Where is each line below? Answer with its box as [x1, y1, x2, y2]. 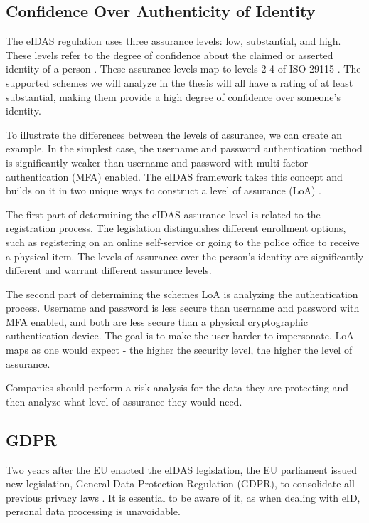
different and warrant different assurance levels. [6, 263, 212, 278]
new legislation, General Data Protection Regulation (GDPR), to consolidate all [6, 476, 355, 491]
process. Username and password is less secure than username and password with [6, 300, 360, 315]
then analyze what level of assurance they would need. [6, 393, 242, 408]
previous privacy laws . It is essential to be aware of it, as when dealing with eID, [6, 490, 360, 504]
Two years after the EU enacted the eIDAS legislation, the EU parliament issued [6, 462, 358, 477]
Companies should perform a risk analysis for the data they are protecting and [6, 380, 349, 395]
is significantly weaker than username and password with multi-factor [6, 154, 309, 169]
